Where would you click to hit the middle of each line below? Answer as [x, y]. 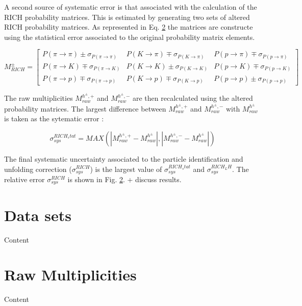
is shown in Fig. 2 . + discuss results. [124, 179]
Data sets [38, 215]
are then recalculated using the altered [193, 98]
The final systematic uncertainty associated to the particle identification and [124, 158]
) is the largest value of [126, 169]
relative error [24, 179]
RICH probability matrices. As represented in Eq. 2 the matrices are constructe [129, 27]
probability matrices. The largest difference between [85, 108]
